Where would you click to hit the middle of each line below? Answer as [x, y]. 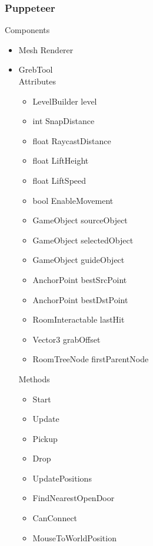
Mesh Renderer [46, 49]
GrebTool [36, 69]
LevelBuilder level [65, 101]
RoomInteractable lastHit [79, 319]
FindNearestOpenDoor [74, 498]
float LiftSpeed [59, 180]
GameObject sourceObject [80, 220]
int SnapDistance [64, 121]
